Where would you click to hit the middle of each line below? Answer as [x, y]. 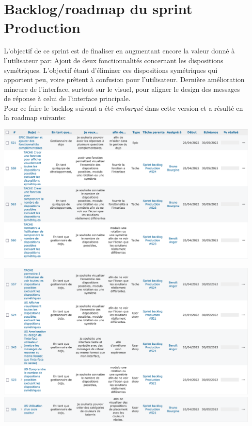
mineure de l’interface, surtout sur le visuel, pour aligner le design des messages [122, 89]
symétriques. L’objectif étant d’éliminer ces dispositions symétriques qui [111, 70]
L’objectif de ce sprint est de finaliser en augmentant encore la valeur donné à [119, 51]
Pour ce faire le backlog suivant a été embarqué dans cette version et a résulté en [124, 108]
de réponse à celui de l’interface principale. [67, 98]
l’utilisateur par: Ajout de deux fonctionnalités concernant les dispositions [114, 60]
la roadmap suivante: [35, 117]
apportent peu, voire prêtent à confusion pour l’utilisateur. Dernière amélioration [124, 79]
